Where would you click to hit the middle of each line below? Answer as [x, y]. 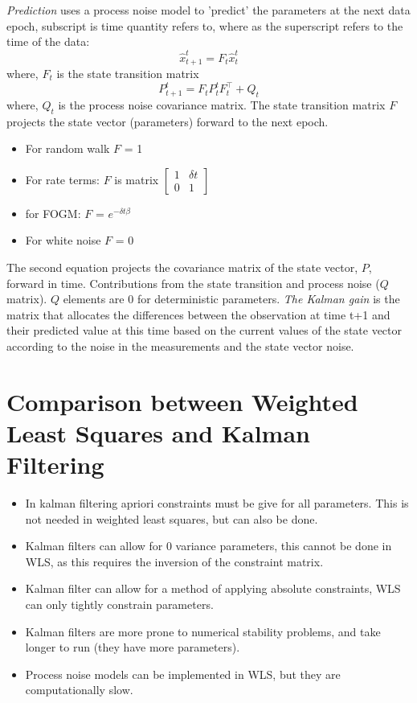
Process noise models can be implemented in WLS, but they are [183, 674]
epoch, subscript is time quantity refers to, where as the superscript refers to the [205, 25]
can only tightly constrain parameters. [119, 604]
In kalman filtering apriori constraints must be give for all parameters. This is [217, 503]
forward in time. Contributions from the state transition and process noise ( [193, 283]
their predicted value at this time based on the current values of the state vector [204, 330]
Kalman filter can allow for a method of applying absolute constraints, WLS [213, 588]
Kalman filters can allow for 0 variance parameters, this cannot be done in [208, 546]
